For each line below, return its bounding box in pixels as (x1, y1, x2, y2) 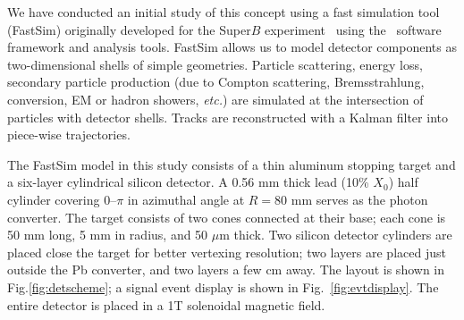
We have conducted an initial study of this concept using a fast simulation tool (7, 3, 440, 21)
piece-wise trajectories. (7, 125, 131, 144)
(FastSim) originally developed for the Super (7, 20, 251, 38)
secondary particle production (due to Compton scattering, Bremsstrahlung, (7, 72, 425, 91)
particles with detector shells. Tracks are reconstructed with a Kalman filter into (7, 107, 448, 126)
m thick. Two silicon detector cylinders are (219, 225, 452, 244)
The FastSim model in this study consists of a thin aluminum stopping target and (7, 155, 456, 173)
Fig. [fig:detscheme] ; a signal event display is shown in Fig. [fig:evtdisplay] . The (7, 277, 439, 296)
